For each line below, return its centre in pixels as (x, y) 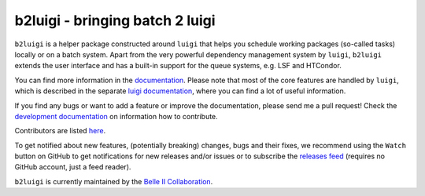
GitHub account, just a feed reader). (73, 167)
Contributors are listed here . (60, 131)
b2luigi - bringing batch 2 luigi (115, 20)
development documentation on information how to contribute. (116, 116)
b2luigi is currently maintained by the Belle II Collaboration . (114, 181)
